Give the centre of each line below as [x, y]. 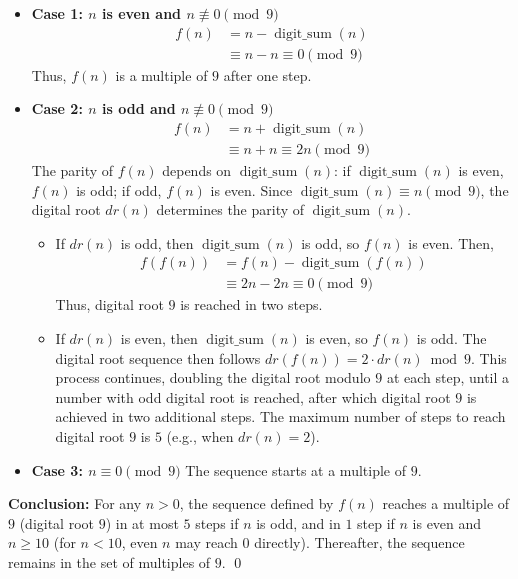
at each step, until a [448, 377]
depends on [197, 169]
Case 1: [57, 13]
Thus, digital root [109, 304]
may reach [206, 542]
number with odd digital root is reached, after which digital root [253, 396]
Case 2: [57, 108]
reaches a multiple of [446, 503]
